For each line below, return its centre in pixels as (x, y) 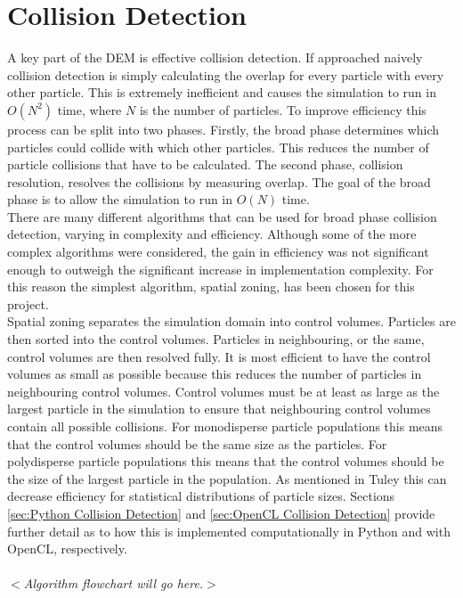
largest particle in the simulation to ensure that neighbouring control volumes (219, 409)
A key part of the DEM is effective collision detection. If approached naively (215, 57)
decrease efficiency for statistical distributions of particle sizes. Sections (201, 496)
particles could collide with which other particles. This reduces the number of (218, 147)
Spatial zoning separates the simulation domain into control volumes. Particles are (231, 321)
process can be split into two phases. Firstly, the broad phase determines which (223, 129)
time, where (89, 109)
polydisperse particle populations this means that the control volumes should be (226, 461)
